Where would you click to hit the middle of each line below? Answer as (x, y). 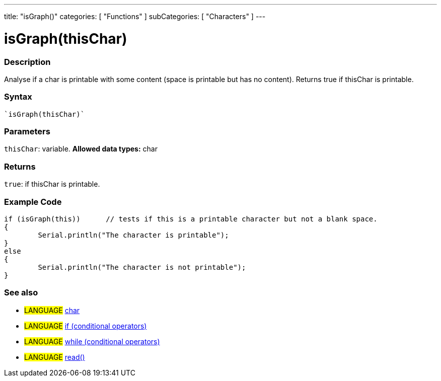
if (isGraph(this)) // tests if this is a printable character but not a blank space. (191, 219)
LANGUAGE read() (55, 357)
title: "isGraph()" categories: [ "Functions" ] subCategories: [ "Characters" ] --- (135, 16)
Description (27, 62)
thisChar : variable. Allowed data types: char (81, 149)
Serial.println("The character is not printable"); (142, 267)
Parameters (27, 131)
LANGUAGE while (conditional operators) (92, 341)
